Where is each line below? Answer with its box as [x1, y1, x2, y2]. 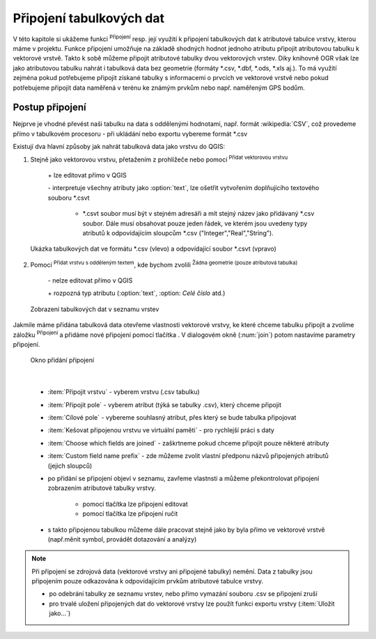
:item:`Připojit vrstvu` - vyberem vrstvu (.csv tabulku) [47, 388, 200, 396]
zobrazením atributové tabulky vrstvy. [47, 484, 157, 492]
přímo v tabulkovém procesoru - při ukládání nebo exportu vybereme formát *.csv [13, 129, 248, 138]
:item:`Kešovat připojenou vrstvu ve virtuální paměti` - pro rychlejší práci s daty [47, 426, 275, 434]
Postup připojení [13, 102, 86, 113]
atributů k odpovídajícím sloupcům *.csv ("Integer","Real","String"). [82, 228, 274, 237]
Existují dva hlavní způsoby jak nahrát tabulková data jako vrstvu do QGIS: [13, 143, 226, 151]
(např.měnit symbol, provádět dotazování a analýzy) [47, 535, 197, 543]
